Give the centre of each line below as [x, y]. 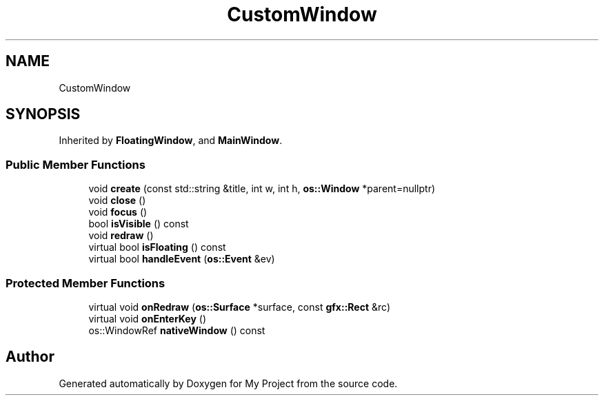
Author [30, 357]
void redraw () [121, 236]
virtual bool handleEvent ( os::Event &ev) [182, 259]
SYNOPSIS [43, 114]
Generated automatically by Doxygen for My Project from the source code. [228, 383]
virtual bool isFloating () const [157, 247]
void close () [117, 200]
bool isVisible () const [139, 224]
